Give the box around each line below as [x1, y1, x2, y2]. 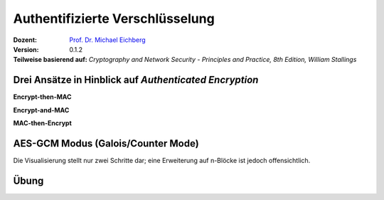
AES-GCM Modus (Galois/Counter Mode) [13, 137, 199, 149]
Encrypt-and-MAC [13, 105, 70, 114]
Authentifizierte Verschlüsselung [13, 11, 215, 26]
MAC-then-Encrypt [13, 119, 73, 127]
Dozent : [13, 36, 38, 44]
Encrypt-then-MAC [13, 93, 72, 101]
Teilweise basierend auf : [13, 56, 88, 64]
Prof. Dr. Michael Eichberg [69, 36, 146, 44]
